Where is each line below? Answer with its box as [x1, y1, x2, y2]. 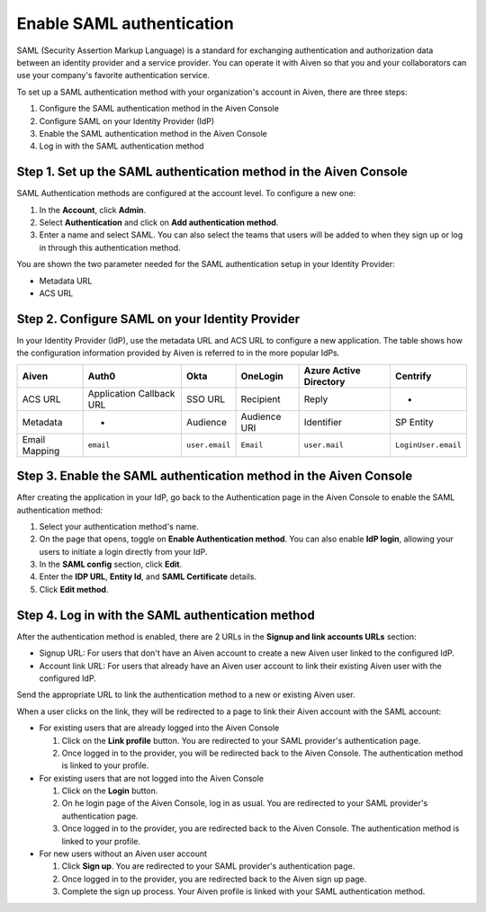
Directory [303, 375, 346, 388]
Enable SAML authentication [16, 13, 234, 33]
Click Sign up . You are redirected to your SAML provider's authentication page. [61, 861, 355, 872]
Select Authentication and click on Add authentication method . [39, 217, 279, 228]
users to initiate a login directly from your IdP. [39, 546, 208, 557]
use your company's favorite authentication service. [16, 70, 211, 81]
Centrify [394, 370, 432, 382]
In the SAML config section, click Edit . [39, 559, 183, 570]
